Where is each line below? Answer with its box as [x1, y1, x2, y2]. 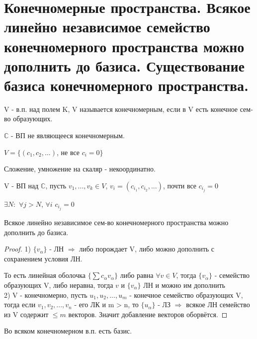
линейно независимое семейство [4, 16, 210, 37]
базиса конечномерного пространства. [4, 75, 249, 95]
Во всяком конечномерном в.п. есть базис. [4, 326, 132, 336]
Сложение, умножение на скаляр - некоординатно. [4, 164, 156, 174]
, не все [56, 147, 80, 157]
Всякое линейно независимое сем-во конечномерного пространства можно [4, 217, 229, 228]
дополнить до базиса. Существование [4, 55, 245, 76]
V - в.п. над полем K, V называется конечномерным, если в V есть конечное [4, 103, 238, 114]
